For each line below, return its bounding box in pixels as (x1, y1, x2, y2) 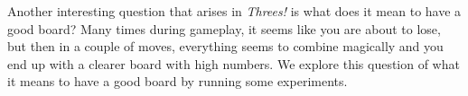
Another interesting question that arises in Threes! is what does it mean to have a (7, 2, 462, 20)
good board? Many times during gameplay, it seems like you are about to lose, (7, 19, 441, 38)
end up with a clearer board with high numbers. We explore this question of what (7, 54, 460, 73)
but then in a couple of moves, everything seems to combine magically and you (7, 37, 444, 56)
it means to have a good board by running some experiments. (7, 72, 348, 91)
